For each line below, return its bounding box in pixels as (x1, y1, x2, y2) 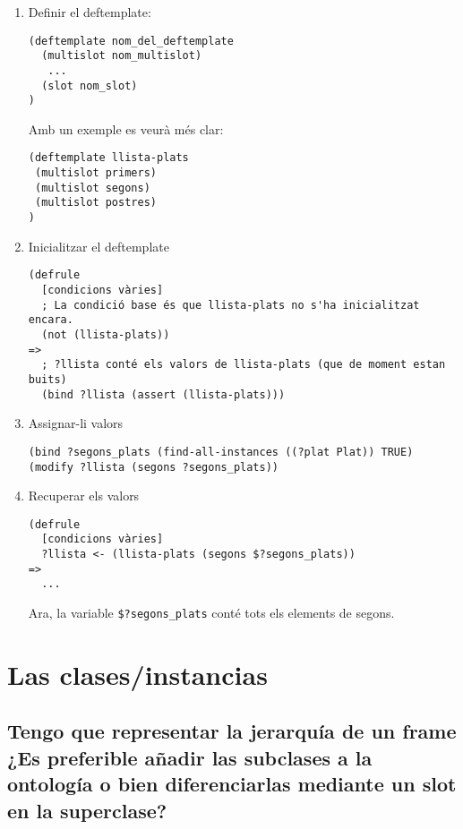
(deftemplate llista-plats (28, 151, 189, 165)
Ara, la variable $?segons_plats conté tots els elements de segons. (28, 603, 395, 622)
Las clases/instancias (7, 655, 268, 692)
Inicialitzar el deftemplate (28, 236, 169, 255)
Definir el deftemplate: (28, 3, 151, 21)
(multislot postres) (34, 196, 157, 209)
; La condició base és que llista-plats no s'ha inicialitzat (41, 298, 420, 312)
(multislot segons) (34, 181, 150, 194)
